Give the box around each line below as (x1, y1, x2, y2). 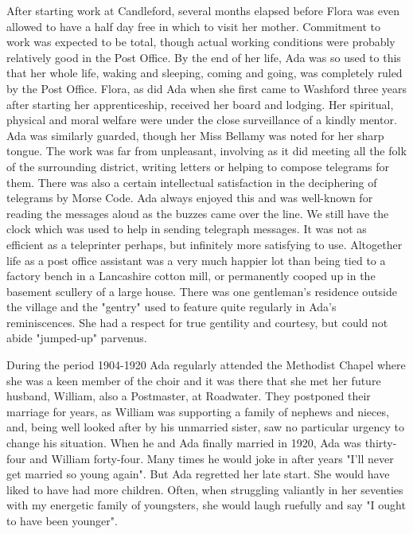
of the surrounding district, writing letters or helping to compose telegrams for (6, 158, 389, 174)
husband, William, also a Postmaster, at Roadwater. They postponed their (6, 388, 371, 404)
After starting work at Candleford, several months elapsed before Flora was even (6, 2, 399, 18)
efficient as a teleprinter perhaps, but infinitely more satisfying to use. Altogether (6, 236, 403, 252)
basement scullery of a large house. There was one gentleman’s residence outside (6, 283, 398, 299)
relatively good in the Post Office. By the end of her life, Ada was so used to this (6, 49, 401, 65)
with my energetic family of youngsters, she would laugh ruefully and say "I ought (6, 497, 406, 513)
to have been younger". (6, 513, 118, 528)
